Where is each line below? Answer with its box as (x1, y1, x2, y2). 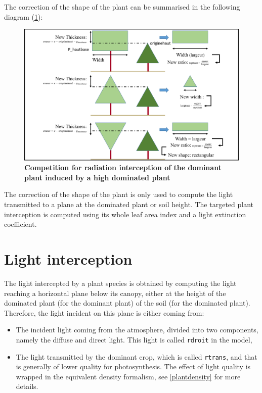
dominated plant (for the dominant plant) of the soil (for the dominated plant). (4, 298, 250, 308)
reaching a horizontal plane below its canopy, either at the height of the (4, 287, 226, 298)
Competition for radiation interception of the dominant (24, 162, 222, 173)
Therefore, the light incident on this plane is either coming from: (4, 307, 204, 318)
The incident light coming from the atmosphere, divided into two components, (16, 324, 258, 335)
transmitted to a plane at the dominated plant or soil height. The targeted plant (4, 199, 254, 209)
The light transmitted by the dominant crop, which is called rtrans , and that (16, 351, 257, 362)
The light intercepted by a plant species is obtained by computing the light (4, 277, 237, 288)
